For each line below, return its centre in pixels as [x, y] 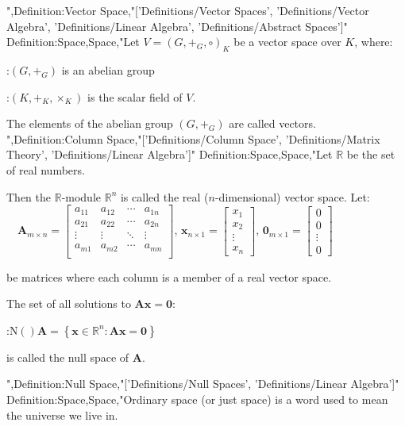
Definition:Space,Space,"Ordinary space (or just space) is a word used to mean [197, 399]
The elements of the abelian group [90, 123]
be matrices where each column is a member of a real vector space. [169, 276]
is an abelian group [108, 69]
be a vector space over [287, 42]
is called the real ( [164, 196]
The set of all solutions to [69, 303]
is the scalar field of [135, 96]
